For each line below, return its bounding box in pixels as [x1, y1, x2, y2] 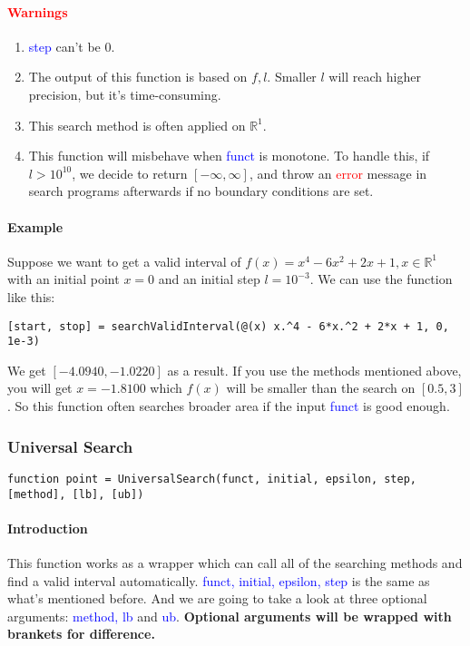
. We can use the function [309, 269, 453, 289]
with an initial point [7, 269, 120, 289]
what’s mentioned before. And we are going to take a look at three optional [7, 589, 427, 608]
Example [7, 217, 64, 236]
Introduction [7, 518, 88, 537]
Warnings [7, 2, 68, 21]
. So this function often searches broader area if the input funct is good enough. [7, 396, 450, 416]
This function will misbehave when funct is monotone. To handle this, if [28, 146, 430, 165]
